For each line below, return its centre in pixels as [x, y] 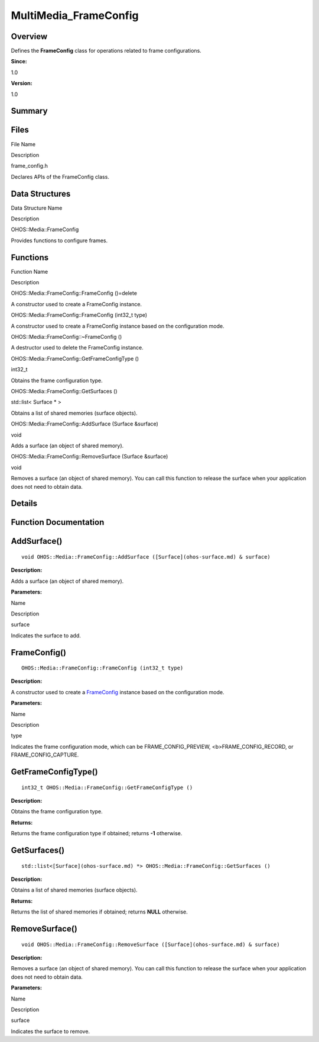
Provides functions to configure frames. [59, 241]
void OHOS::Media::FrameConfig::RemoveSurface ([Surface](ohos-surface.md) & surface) [151, 944]
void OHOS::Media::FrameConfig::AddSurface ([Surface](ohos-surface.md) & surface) [146, 557]
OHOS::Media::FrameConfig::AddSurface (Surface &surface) [85, 424]
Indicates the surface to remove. [51, 1031]
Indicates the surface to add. [46, 635]
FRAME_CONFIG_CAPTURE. [45, 755]
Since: [19, 62]
